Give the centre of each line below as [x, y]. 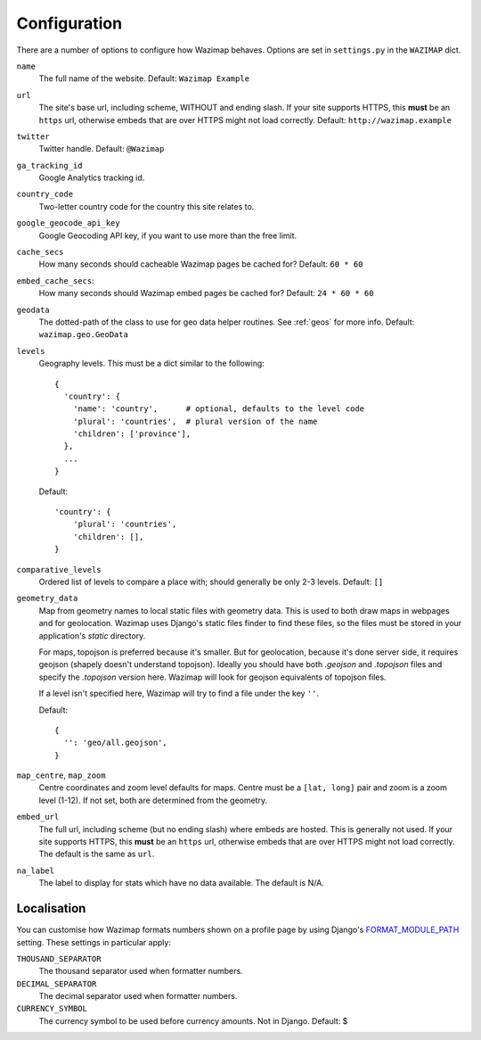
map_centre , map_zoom [61, 775]
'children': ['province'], [132, 434]
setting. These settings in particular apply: [94, 942]
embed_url [38, 817]
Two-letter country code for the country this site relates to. [147, 206]
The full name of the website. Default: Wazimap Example [144, 78]
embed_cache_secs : [55, 280]
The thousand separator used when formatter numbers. [141, 971]
